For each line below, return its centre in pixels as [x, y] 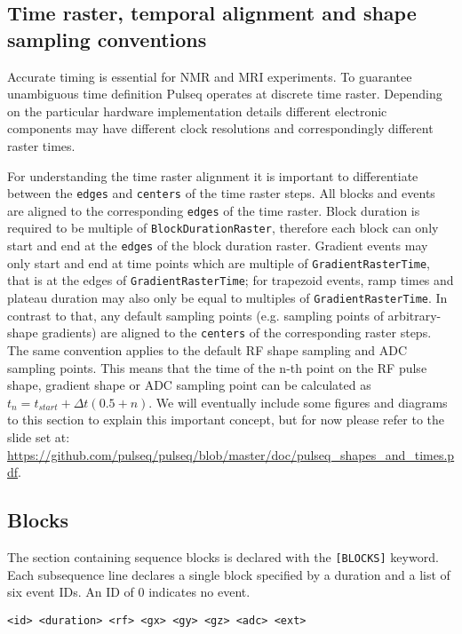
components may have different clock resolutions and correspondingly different [220, 128]
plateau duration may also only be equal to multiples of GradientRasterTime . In [227, 298]
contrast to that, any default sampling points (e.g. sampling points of [195, 315]
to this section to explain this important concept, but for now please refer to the [226, 420]
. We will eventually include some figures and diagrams [298, 402]
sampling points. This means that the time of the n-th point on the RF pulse [217, 367]
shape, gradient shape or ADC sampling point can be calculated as [189, 385]
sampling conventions [107, 39]
